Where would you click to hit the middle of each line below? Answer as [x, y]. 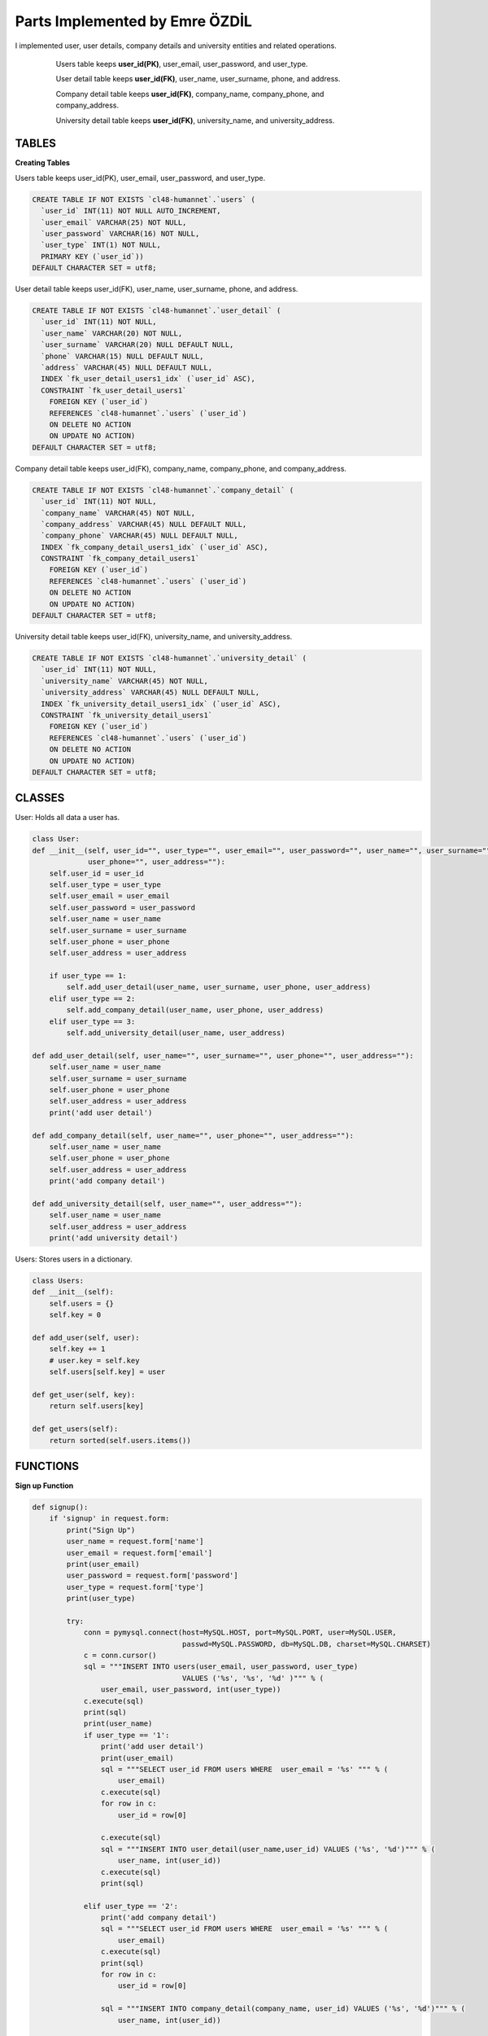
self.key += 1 [77, 1349]
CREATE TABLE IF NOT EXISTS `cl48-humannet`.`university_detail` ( [170, 658]
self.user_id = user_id [96, 873]
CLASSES [40, 798]
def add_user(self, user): [86, 1338]
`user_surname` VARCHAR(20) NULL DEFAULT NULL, [137, 345]
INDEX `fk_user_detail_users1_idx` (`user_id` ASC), [148, 379]
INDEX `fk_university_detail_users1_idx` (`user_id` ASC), [161, 704]
